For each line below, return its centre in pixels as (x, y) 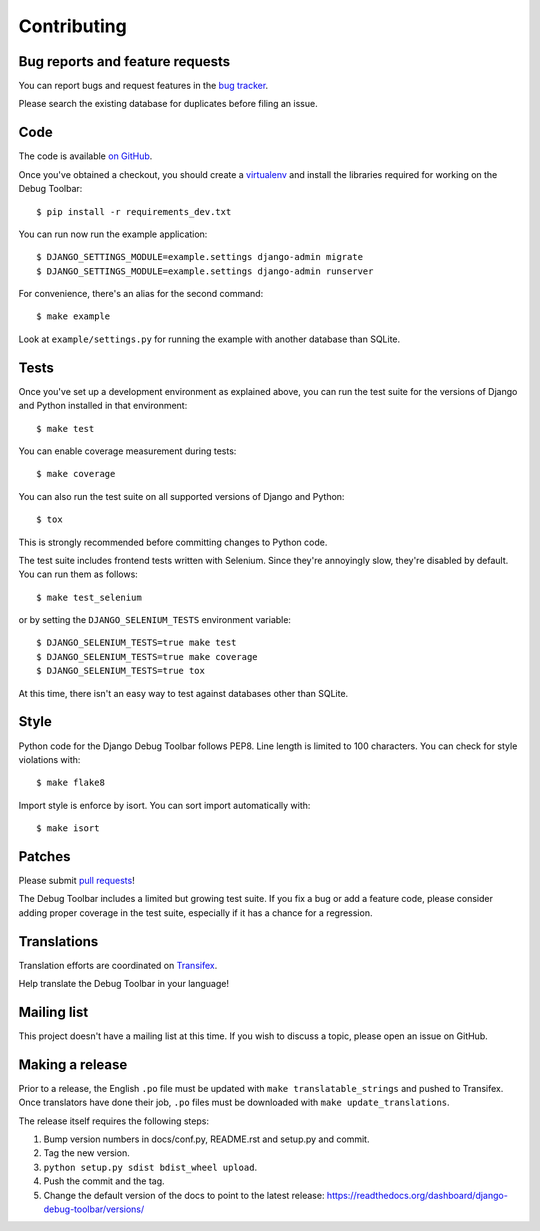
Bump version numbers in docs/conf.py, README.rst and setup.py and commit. (206, 1139)
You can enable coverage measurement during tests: (127, 451)
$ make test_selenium (89, 597)
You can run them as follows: (78, 574)
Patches (44, 856)
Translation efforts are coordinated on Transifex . (118, 965)
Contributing (72, 26)
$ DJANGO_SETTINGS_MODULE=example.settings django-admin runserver (205, 271)
